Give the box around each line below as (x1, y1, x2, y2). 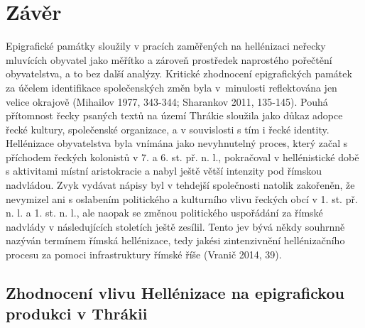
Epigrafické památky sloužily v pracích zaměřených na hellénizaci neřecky (6, 38, 326, 53)
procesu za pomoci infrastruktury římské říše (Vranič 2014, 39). (6, 247, 282, 262)
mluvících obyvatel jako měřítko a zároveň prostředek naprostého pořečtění (6, 52, 332, 67)
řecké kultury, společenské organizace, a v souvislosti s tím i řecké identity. (6, 121, 329, 136)
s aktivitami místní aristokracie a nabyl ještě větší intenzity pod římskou (6, 163, 322, 178)
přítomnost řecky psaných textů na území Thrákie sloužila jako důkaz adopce (6, 108, 343, 123)
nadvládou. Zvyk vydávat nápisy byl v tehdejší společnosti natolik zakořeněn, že (6, 177, 355, 192)
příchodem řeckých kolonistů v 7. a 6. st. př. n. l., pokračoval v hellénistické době (6, 149, 359, 164)
